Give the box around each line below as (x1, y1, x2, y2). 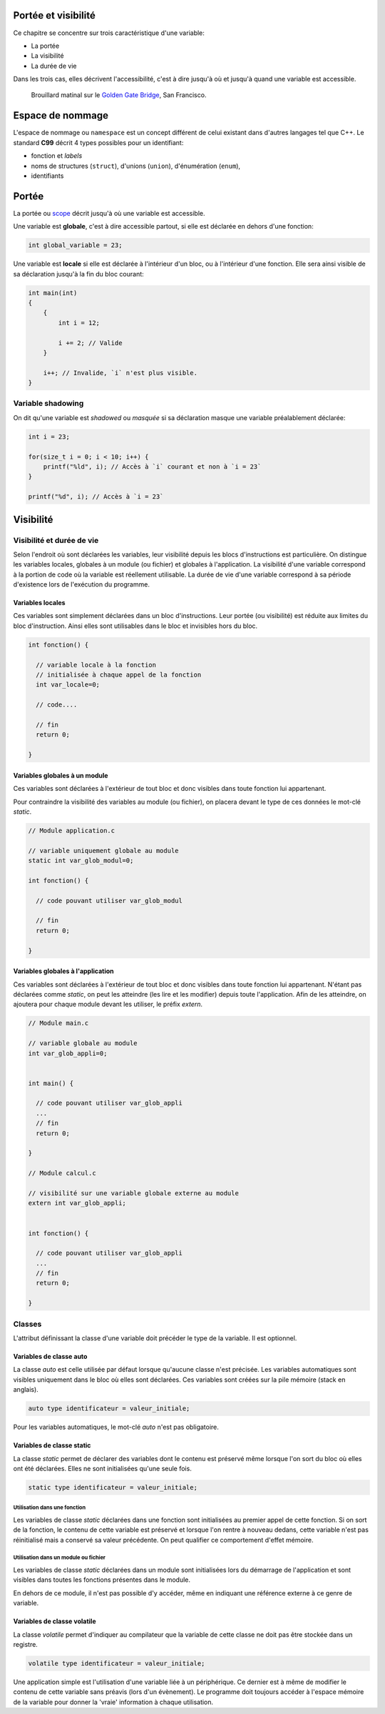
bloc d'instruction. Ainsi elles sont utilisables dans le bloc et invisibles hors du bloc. (13, 622, 258, 630)
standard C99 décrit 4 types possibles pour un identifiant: (13, 138, 184, 146)
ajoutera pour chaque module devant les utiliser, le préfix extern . (13, 1000, 203, 1009)
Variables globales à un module (13, 771, 108, 779)
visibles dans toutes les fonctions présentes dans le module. (13, 1575, 190, 1584)
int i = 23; (28, 432, 71, 441)
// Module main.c (28, 1019, 89, 1027)
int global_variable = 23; (28, 241, 123, 249)
